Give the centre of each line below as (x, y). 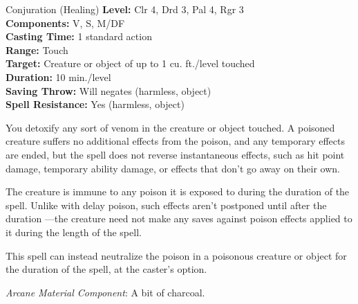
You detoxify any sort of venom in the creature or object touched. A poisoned (170, 127)
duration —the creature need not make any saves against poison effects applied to (179, 218)
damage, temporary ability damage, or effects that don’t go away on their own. (173, 168)
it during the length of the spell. (74, 232)
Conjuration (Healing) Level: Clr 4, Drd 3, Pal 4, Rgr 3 (125, 9)
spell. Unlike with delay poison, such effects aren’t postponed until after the (166, 205)
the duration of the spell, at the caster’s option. (106, 269)
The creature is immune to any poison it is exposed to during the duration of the (178, 191)
